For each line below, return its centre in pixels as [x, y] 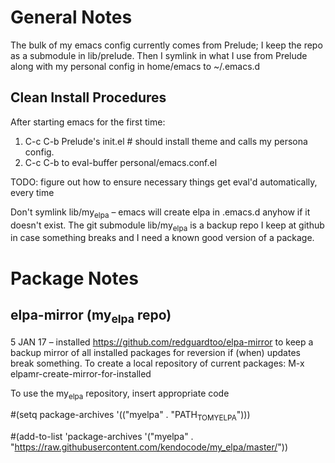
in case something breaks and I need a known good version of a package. [162, 238]
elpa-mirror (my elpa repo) [91, 316]
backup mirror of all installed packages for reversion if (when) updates [155, 352]
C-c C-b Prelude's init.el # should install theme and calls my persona [166, 141]
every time [32, 192]
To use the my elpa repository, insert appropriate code [120, 394]
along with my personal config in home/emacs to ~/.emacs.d [135, 66]
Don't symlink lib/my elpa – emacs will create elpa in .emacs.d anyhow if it [160, 213]
